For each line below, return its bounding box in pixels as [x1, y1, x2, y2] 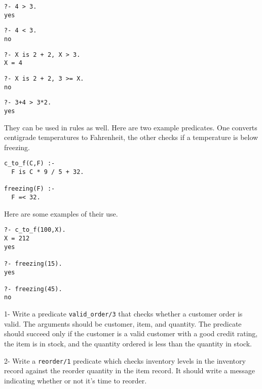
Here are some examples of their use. [4, 208, 118, 219]
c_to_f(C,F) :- [4, 160, 55, 167]
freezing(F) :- [4, 185, 55, 193]
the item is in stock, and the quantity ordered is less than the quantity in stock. [4, 338, 252, 348]
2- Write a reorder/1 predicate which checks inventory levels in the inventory [4, 355, 246, 366]
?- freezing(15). [4, 260, 62, 267]
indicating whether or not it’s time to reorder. [4, 375, 147, 385]
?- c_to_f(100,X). [4, 226, 66, 234]
